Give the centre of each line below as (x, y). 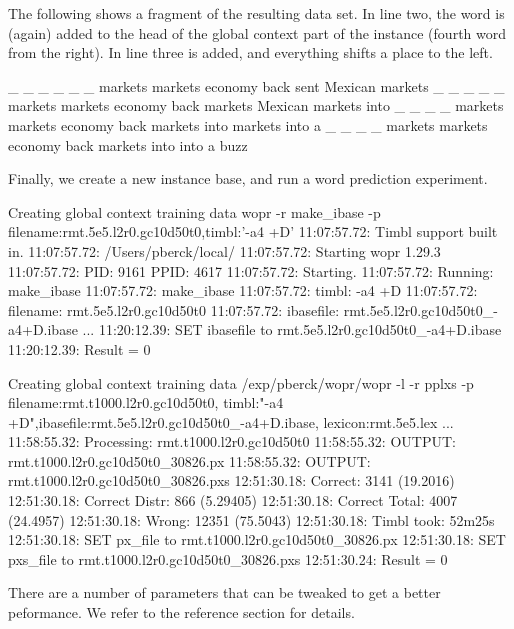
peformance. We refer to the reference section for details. (181, 612)
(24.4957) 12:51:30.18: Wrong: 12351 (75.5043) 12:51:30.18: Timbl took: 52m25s (251, 519)
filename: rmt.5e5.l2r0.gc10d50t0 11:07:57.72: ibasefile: (174, 309)
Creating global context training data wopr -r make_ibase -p (194, 211)
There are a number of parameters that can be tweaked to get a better (224, 592)
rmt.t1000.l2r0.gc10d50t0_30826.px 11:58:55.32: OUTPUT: (189, 460)
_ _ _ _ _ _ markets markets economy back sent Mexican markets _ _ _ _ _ (256, 85)
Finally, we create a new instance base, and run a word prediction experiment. (248, 178)
